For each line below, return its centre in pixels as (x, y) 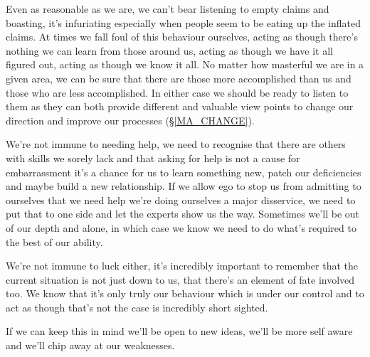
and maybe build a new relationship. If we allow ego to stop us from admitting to (184, 186)
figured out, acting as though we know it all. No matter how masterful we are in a (185, 64)
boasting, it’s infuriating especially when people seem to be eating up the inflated (183, 22)
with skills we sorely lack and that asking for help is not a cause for (153, 158)
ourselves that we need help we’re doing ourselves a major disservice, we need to (181, 199)
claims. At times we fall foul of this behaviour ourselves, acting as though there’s (182, 37)
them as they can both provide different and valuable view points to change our (180, 106)
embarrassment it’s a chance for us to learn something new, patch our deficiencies (184, 172)
